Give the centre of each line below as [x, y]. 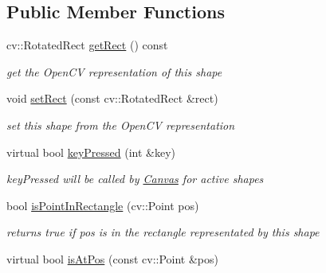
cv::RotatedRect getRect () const [87, 45]
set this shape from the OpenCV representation [121, 125]
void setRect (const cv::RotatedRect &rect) [112, 98]
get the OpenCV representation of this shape [114, 71]
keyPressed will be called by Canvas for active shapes [135, 179]
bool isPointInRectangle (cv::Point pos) [103, 205]
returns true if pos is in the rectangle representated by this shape [163, 232]
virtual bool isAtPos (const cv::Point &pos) [112, 258]
